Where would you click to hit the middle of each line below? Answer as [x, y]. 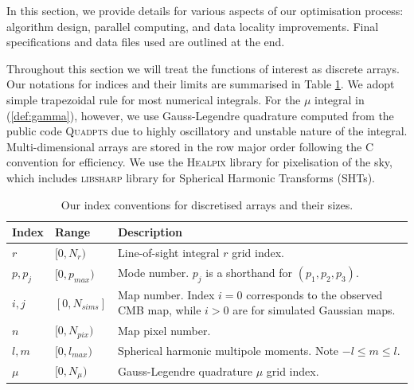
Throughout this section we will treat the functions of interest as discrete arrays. [203, 68]
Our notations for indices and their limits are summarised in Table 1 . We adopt [201, 84]
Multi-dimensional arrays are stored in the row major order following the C [190, 146]
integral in [340, 99]
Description [150, 232]
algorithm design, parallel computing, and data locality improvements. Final [193, 26]
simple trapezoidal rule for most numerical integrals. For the [154, 99]
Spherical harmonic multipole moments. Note [228, 350]
